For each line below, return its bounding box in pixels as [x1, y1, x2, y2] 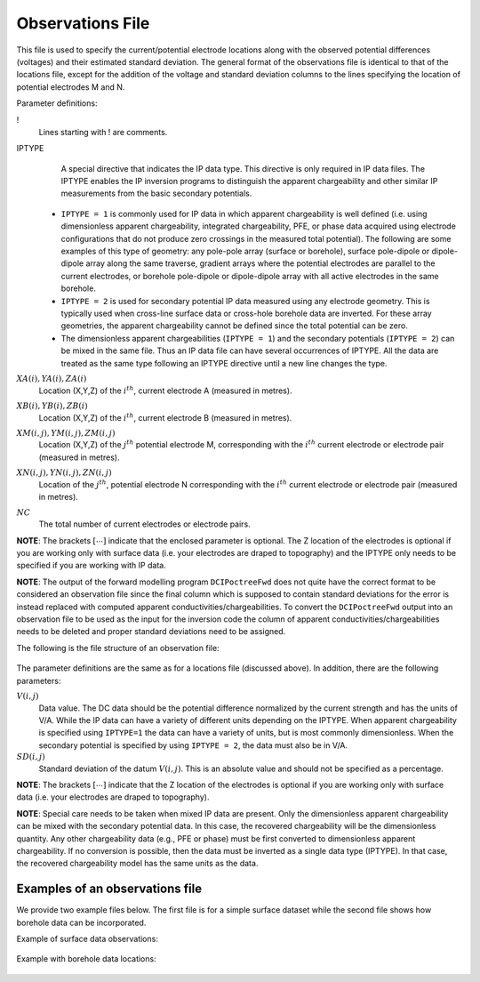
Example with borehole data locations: [16, 954, 156, 964]
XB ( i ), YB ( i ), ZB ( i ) [16, 400, 88, 411]
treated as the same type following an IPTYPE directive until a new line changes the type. [60, 358, 388, 368]
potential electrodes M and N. [16, 81, 125, 93]
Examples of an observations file [16, 881, 203, 897]
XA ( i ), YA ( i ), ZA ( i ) [16, 374, 87, 383]
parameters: [16, 675, 61, 686]
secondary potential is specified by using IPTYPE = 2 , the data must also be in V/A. [38, 739, 348, 751]
